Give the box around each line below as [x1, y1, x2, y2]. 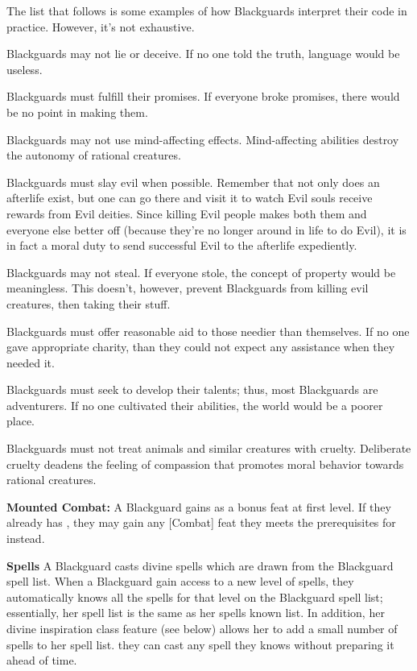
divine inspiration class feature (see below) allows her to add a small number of [6, 620, 398, 636]
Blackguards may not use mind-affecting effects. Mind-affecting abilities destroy [6, 130, 399, 147]
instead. [6, 530, 45, 547]
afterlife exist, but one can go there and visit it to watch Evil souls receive [6, 189, 373, 206]
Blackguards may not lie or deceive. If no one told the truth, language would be [6, 45, 400, 62]
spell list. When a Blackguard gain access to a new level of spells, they [6, 573, 354, 590]
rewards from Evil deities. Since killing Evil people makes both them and [6, 205, 367, 222]
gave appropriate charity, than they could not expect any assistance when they [6, 338, 395, 355]
